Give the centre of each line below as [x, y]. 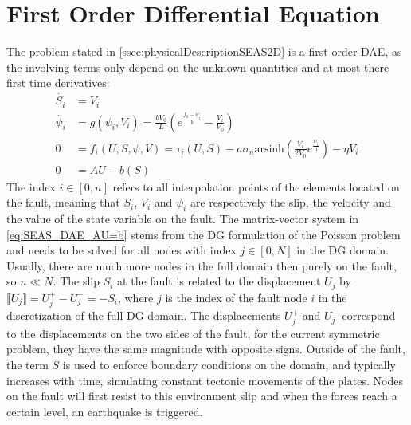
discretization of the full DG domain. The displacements [144, 315]
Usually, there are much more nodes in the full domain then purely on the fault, [202, 265]
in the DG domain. [342, 250]
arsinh [269, 149]
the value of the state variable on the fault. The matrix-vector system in [183, 219]
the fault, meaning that [63, 202]
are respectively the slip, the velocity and [290, 202]
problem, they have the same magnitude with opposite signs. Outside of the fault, [206, 349]
